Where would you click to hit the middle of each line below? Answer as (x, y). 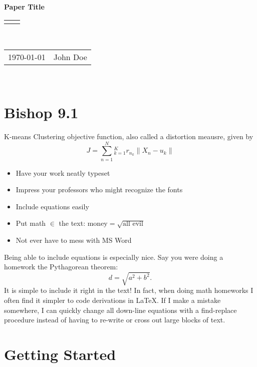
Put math (31, 223)
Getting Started (60, 354)
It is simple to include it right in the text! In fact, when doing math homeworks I (129, 290)
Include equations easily (52, 206)
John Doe (70, 57)
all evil (133, 224)
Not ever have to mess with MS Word (74, 240)
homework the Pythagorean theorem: (61, 267)
